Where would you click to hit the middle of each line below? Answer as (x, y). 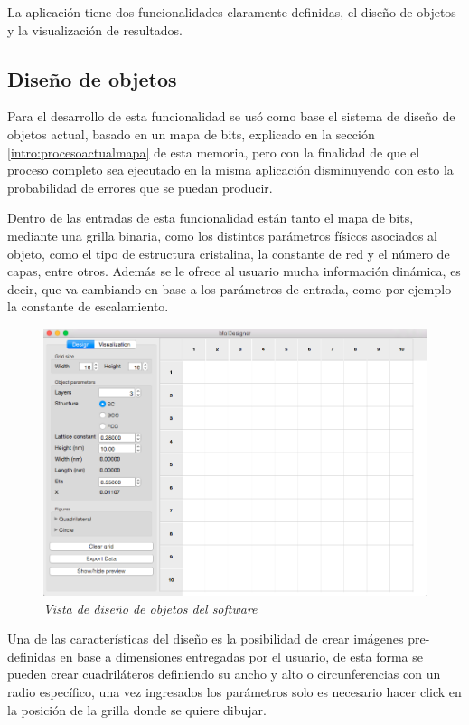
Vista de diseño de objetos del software (150, 608)
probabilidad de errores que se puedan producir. (140, 187)
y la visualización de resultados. (95, 29)
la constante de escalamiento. (88, 306)
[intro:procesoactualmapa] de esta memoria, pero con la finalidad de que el (214, 152)
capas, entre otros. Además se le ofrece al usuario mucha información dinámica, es (234, 271)
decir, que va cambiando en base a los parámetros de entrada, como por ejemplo (230, 288)
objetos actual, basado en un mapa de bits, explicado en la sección (191, 134)
